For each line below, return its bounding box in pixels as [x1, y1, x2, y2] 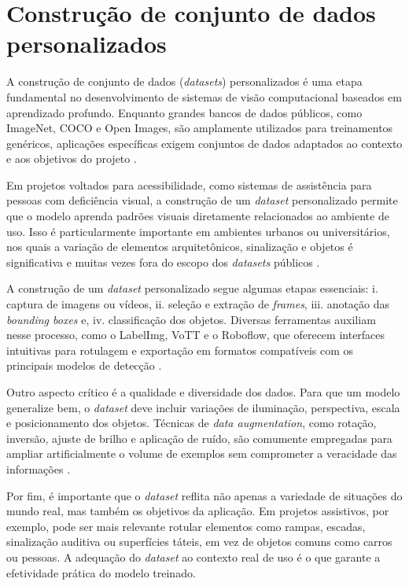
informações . [6, 460, 71, 477]
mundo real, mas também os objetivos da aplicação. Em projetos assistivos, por [6, 503, 389, 519]
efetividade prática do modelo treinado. [6, 564, 196, 580]
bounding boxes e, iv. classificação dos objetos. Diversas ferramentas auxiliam [6, 311, 376, 327]
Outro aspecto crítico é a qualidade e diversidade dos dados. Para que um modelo [6, 384, 400, 400]
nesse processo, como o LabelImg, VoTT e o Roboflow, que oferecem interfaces [6, 326, 385, 343]
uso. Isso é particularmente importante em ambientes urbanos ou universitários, [6, 223, 390, 239]
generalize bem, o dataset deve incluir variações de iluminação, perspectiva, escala [6, 399, 400, 415]
